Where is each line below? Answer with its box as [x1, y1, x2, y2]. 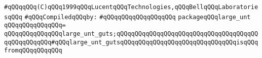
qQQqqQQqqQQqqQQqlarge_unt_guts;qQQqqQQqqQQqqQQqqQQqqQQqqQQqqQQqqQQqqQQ [4, 30, 258, 37]
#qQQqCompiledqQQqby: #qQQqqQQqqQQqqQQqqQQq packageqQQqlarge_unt [24, 13, 251, 21]
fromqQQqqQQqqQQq [4, 47, 62, 54]
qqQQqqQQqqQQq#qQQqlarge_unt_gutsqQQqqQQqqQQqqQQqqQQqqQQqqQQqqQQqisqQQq [4, 38, 258, 46]
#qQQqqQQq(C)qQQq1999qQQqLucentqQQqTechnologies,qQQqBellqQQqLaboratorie [4, 4, 258, 11]
